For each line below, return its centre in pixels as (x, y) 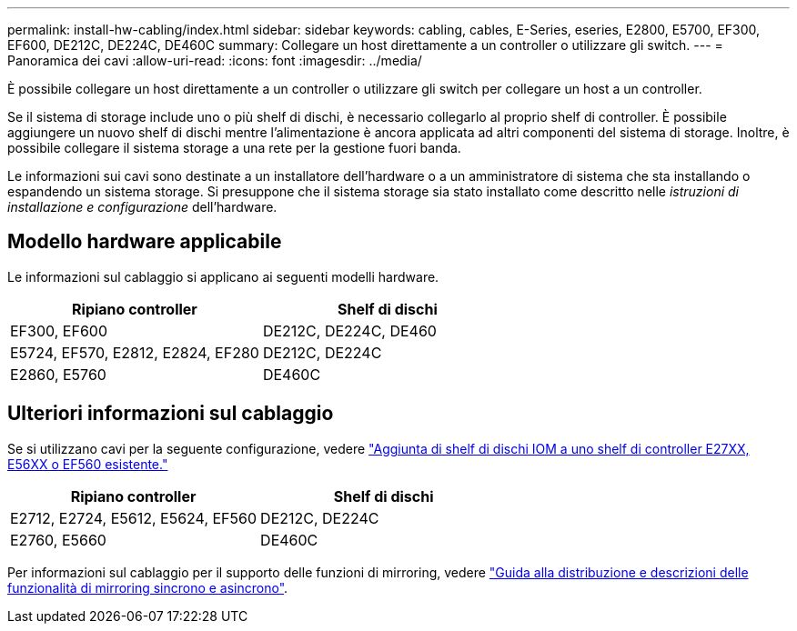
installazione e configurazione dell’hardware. (142, 207)
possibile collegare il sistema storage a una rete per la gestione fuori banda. (234, 148)
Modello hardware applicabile (145, 242)
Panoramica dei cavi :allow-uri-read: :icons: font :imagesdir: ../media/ (215, 60)
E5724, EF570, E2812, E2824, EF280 (135, 352)
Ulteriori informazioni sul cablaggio (171, 414)
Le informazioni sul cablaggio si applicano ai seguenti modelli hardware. (223, 276)
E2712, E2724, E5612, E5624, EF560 (134, 518)
